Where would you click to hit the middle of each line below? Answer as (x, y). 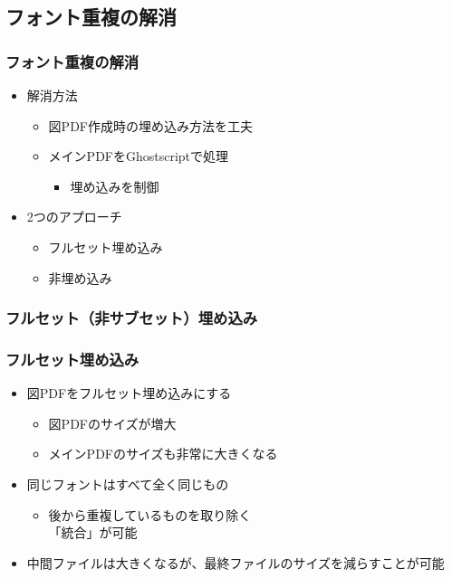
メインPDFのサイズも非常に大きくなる (163, 454)
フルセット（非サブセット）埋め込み (132, 318)
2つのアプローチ (74, 217)
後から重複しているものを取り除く (150, 514)
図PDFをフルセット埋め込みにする (129, 393)
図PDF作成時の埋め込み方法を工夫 (150, 125)
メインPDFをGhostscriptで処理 (139, 156)
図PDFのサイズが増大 (112, 423)
